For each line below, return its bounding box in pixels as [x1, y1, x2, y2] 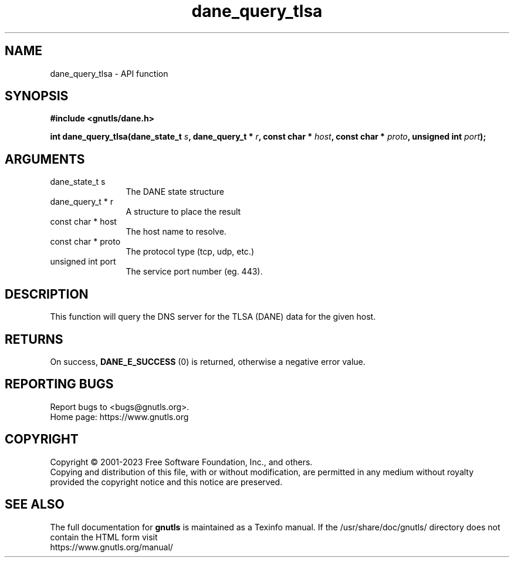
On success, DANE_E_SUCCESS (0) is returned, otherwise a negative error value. [50, 356, 366, 367]
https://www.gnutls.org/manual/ [50, 541, 173, 552]
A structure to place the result [126, 206, 241, 217]
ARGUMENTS [5, 151, 85, 167]
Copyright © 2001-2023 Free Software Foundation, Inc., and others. [50, 456, 313, 467]
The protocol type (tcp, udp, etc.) [126, 246, 254, 257]
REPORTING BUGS [5, 377, 114, 392]
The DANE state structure [126, 187, 225, 197]
